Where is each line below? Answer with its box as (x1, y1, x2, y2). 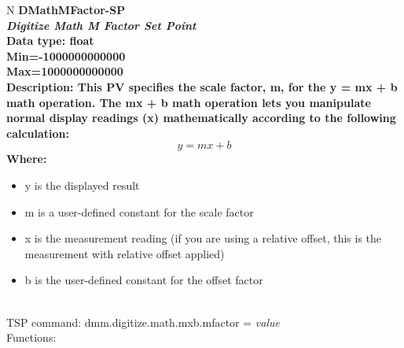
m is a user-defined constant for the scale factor (24, 203, 254, 220)
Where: (6, 150, 47, 167)
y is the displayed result (24, 176, 140, 193)
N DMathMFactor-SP (6, 2, 126, 17)
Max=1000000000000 (6, 63, 123, 80)
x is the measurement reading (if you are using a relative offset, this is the (24, 230, 382, 246)
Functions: (6, 329, 57, 346)
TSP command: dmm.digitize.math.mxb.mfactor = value (6, 313, 280, 330)
